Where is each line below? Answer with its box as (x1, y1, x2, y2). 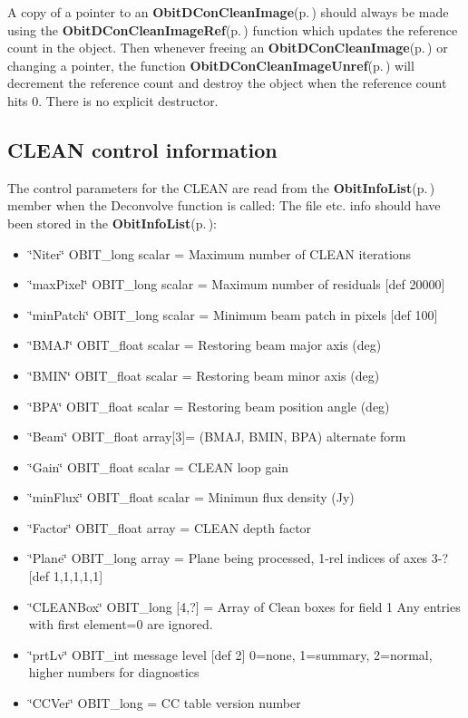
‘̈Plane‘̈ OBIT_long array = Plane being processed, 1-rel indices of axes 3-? (28, 548, 449, 568)
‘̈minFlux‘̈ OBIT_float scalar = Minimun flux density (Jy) (28, 488, 355, 507)
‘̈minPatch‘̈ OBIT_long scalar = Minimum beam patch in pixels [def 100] (28, 305, 438, 324)
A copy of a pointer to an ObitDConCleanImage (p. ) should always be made (7, 3, 449, 21)
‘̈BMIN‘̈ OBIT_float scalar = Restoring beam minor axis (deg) (28, 365, 380, 384)
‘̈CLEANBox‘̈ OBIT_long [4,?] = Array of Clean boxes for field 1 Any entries (28, 597, 461, 616)
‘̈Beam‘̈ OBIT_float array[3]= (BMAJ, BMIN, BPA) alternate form (28, 427, 406, 446)
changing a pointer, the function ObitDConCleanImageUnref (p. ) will (7, 55, 414, 74)
